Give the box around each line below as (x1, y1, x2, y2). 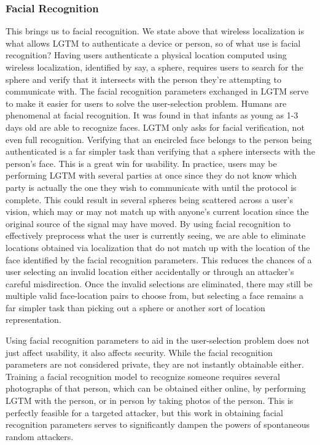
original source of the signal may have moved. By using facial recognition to (6, 217, 291, 230)
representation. (6, 313, 61, 326)
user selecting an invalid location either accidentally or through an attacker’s (6, 265, 294, 278)
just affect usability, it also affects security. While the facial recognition (6, 346, 273, 358)
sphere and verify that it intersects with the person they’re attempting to (6, 72, 281, 85)
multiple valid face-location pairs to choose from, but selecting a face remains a (6, 289, 303, 302)
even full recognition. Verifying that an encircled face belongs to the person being (6, 133, 312, 145)
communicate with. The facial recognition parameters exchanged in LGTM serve (6, 85, 309, 98)
